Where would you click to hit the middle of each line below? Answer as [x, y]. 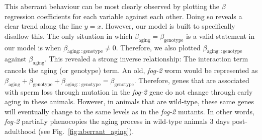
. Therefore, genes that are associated [192, 80]
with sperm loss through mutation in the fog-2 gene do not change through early [129, 91]
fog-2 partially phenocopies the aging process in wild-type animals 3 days [117, 121]
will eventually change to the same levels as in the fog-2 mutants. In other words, [129, 111]
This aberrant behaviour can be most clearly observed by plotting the [112, 6]
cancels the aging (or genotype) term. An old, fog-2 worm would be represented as [131, 70]
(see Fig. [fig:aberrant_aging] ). [86, 131]
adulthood [20, 131]
